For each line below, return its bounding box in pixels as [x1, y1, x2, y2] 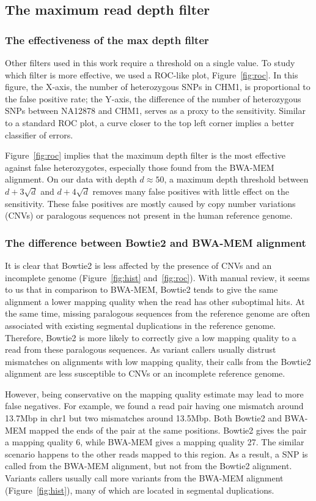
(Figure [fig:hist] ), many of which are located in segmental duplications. [5, 483, 274, 496]
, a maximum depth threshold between [164, 173, 309, 186]
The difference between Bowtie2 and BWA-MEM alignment [5, 235, 306, 250]
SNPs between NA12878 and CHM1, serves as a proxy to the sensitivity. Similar [5, 104, 306, 117]
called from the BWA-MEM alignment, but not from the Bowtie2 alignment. [5, 459, 292, 472]
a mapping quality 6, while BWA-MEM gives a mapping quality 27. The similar [5, 435, 304, 448]
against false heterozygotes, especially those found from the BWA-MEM [5, 160, 274, 173]
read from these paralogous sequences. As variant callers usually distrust [5, 343, 276, 356]
